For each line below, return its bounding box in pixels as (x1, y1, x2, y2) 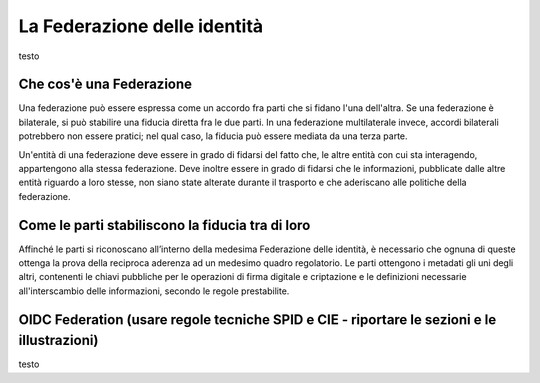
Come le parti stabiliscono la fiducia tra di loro (18, 216, 311, 234)
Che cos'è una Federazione (18, 76, 193, 93)
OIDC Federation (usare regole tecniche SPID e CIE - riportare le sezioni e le (18, 311, 497, 328)
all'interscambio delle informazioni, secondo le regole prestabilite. (18, 285, 290, 297)
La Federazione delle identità (18, 15, 264, 37)
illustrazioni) (18, 332, 99, 349)
